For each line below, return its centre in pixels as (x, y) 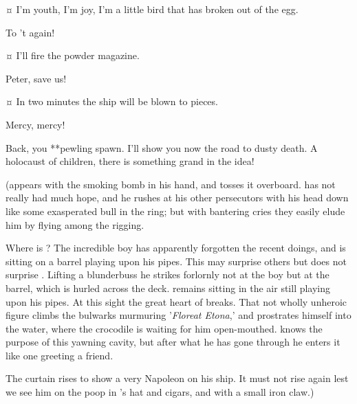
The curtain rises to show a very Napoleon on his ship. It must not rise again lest (177, 378)
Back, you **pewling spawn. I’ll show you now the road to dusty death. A (162, 147)
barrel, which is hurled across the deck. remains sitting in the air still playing (168, 288)
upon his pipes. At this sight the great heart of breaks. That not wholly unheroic (176, 301)
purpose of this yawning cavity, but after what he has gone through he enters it (173, 342)
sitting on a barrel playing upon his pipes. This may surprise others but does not (176, 261)
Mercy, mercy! (35, 124)
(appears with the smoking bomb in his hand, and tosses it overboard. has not (171, 184)
